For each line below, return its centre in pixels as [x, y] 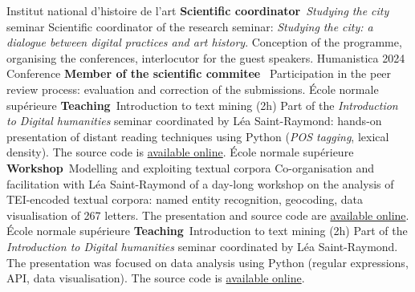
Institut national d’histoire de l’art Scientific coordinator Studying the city [198, 10]
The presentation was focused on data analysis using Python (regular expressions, [207, 262]
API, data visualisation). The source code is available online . [156, 278]
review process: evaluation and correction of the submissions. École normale [193, 89]
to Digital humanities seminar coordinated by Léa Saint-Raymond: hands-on [194, 121]
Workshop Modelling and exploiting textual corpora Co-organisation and [191, 167]
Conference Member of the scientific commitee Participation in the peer [199, 73]
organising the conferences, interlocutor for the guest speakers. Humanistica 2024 [206, 57]
